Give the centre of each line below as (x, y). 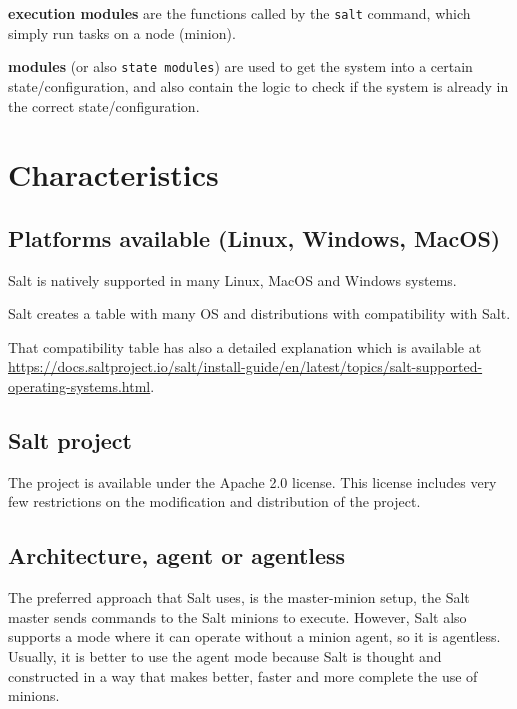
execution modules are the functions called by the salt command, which (239, 13)
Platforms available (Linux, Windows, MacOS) (254, 237)
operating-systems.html (79, 386)
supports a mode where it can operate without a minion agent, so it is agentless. (254, 636)
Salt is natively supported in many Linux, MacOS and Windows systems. (232, 279)
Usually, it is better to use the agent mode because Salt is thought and (225, 656)
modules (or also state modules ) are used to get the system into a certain (240, 66)
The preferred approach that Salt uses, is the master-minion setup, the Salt (239, 597)
